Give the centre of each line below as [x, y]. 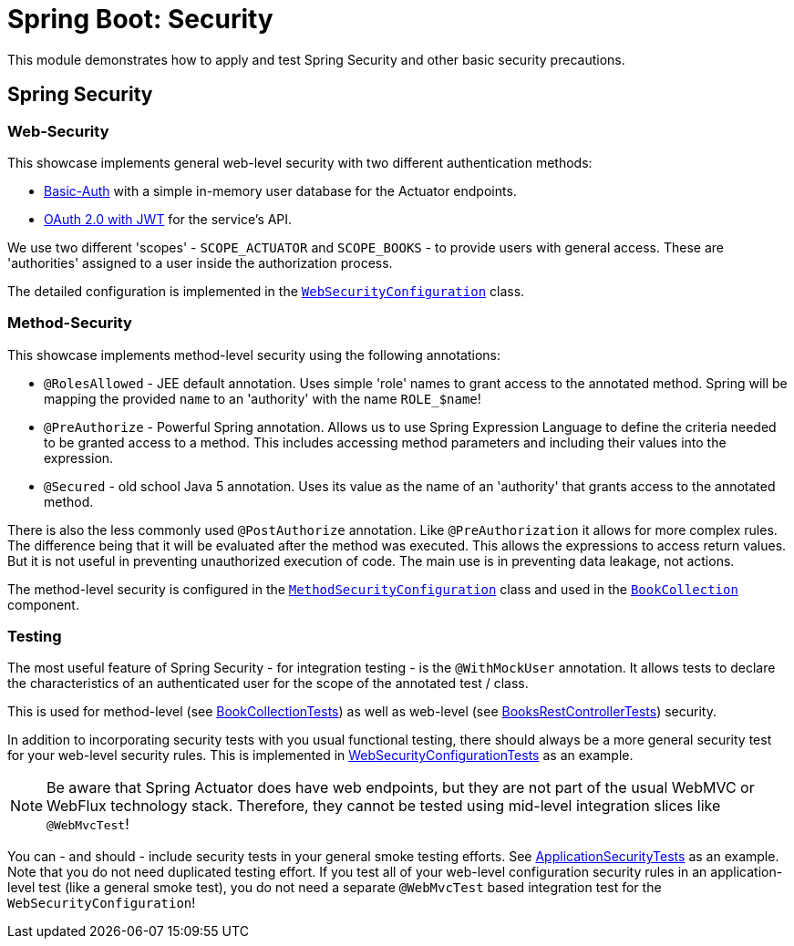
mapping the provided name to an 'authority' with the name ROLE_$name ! [263, 398]
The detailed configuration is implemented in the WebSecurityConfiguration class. [266, 291]
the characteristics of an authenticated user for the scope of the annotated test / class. [268, 684]
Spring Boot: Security [140, 19]
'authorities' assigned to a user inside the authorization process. [200, 262]
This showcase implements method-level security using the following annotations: [254, 355]
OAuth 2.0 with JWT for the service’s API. [168, 219]
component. [43, 604]
